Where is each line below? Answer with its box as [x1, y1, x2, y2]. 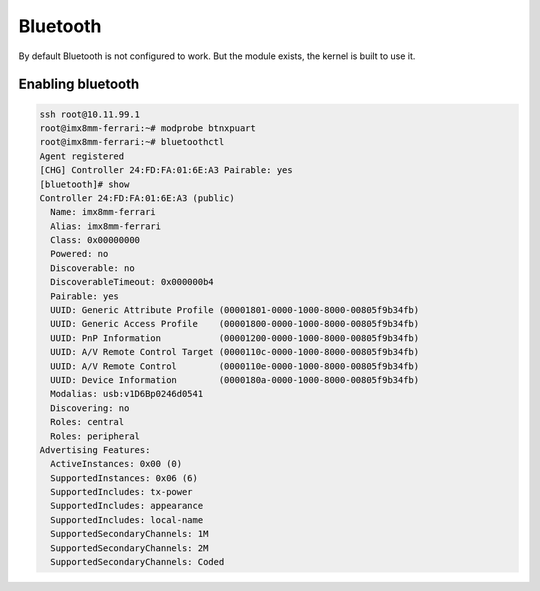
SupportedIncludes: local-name [50, 514, 204, 525]
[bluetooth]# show [39, 178, 130, 190]
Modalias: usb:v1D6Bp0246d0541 [50, 388, 204, 400]
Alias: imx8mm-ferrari [50, 220, 162, 232]
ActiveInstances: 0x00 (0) [50, 458, 183, 470]
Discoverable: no [50, 262, 135, 274]
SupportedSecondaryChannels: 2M [50, 542, 209, 554]
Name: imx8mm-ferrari [50, 206, 157, 218]
